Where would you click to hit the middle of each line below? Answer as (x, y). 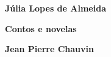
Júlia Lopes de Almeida (56, 8)
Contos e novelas (41, 28)
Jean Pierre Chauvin (49, 49)
